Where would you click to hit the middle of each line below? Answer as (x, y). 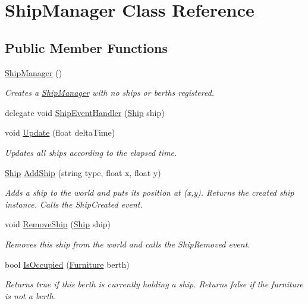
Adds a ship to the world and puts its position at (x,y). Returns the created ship (150, 192)
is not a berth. (31, 295)
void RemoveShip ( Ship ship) (58, 224)
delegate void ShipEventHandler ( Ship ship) (85, 112)
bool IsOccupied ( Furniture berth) (67, 264)
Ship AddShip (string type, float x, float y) (83, 172)
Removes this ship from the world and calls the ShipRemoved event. (128, 244)
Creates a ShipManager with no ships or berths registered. (110, 93)
